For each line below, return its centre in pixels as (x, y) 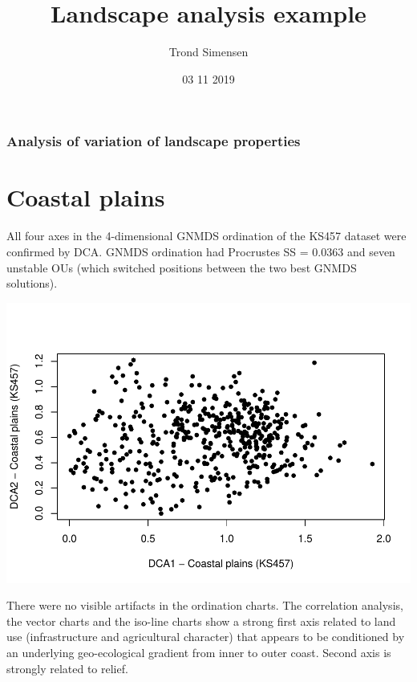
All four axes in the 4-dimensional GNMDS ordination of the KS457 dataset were (206, 236)
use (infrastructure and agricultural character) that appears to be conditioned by (206, 637)
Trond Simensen (208, 52)
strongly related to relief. (67, 668)
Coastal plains (86, 197)
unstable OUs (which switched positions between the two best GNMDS (182, 267)
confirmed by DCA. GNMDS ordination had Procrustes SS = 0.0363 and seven (201, 251)
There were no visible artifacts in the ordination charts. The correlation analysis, (205, 605)
